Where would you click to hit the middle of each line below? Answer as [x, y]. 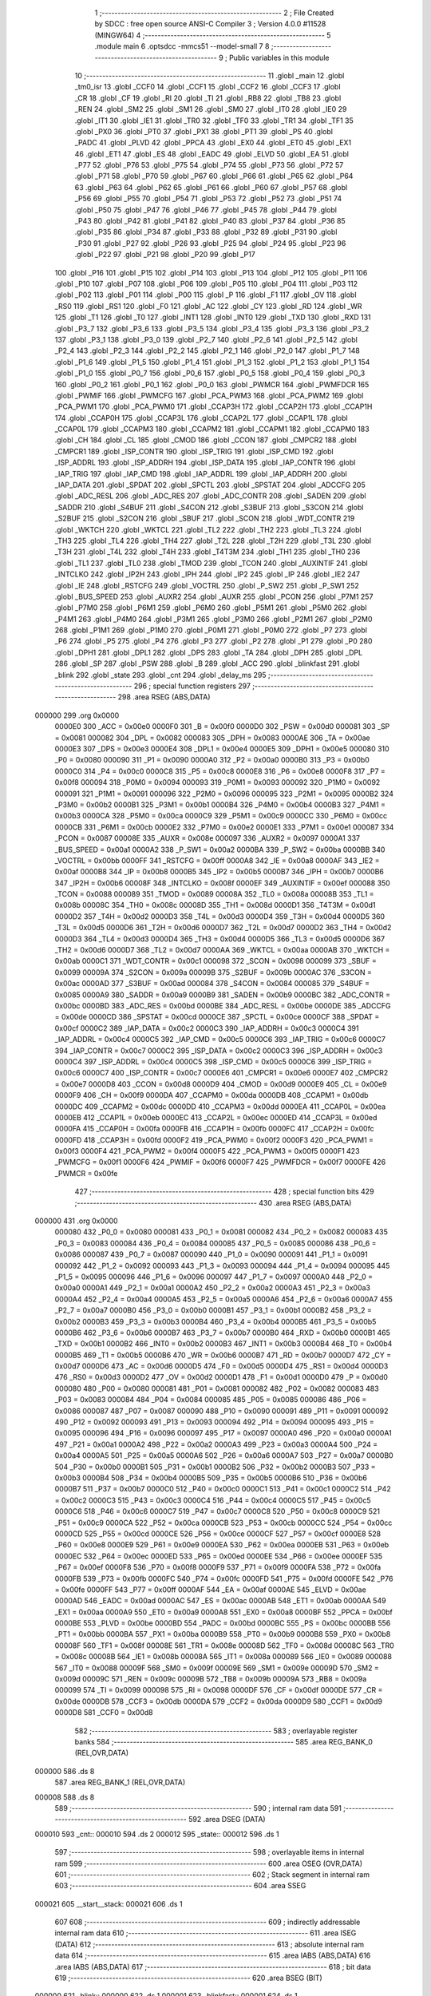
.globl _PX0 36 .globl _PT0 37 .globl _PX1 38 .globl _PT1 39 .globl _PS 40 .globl [204, 131]
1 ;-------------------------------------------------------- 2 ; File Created [214, 13]
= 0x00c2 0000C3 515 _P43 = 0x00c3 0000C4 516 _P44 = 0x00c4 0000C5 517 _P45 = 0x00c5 [213, 1500]
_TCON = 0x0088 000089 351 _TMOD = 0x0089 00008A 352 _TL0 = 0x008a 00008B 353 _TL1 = [214, 894]
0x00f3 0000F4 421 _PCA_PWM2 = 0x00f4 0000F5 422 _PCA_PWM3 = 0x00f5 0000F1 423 [207, 1151]
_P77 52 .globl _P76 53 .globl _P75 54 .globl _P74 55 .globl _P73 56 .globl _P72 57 [209, 165]
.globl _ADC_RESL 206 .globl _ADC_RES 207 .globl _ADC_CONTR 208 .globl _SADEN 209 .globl [210, 496]
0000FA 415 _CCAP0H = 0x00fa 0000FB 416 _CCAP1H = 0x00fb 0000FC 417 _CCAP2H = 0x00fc [214, 1129]
